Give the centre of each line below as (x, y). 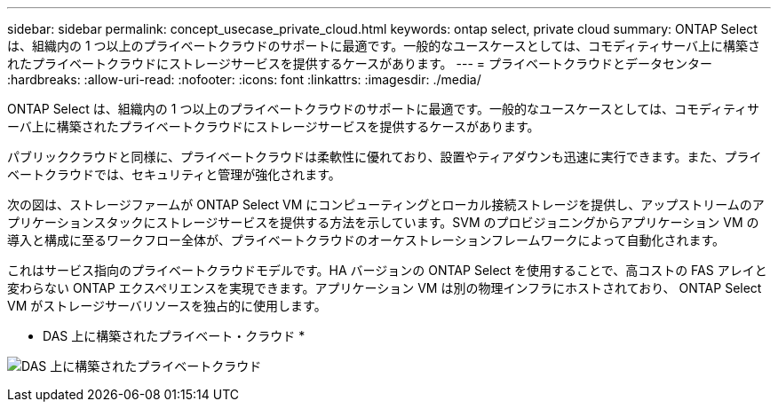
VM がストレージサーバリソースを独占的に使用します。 (167, 306)
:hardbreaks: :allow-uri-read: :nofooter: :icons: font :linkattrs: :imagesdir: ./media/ (244, 79)
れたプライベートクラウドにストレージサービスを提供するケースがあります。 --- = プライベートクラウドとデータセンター (360, 63)
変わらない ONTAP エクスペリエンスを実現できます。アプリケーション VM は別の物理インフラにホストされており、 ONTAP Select (385, 288)
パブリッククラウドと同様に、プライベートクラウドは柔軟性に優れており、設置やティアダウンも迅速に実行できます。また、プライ (385, 157)
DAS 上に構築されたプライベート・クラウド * (174, 336)
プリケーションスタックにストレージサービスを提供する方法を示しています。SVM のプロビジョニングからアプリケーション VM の (383, 222)
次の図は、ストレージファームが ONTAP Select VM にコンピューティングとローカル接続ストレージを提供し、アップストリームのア (386, 204)
